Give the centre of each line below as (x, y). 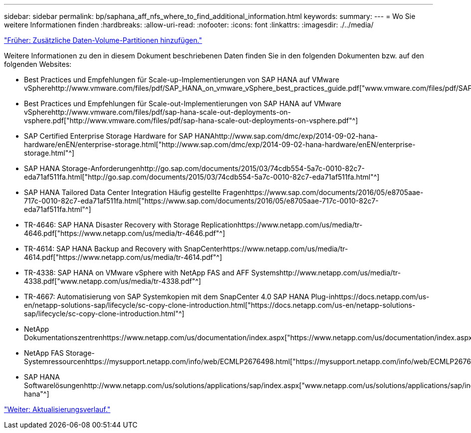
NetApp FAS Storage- (59, 353)
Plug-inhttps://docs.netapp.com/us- (370, 297)
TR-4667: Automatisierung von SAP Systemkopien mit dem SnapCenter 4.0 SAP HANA (167, 297)
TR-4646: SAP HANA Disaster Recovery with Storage (112, 225)
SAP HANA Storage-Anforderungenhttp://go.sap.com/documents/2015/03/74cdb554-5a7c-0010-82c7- (194, 168)
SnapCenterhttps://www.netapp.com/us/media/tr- (266, 249)
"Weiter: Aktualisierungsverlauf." (57, 409)
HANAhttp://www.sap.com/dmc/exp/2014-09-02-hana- (286, 136)
